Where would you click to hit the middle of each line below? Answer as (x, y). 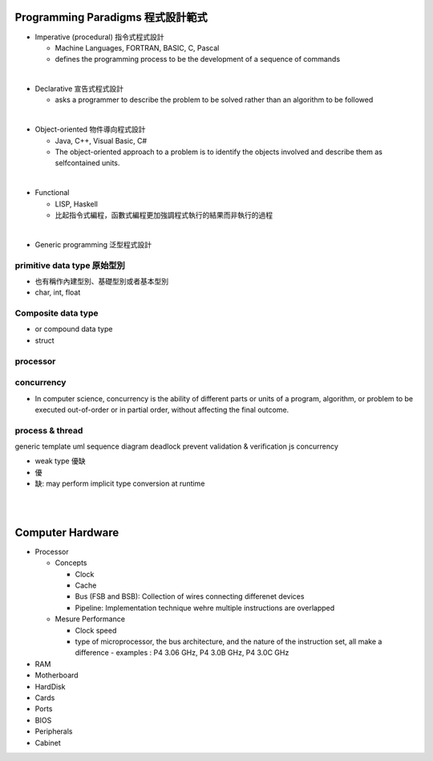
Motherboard (57, 675)
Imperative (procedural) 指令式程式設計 (99, 37)
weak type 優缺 (60, 461)
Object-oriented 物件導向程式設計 (90, 129)
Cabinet (48, 743)
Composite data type (57, 313)
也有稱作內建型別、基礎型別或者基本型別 (101, 281)
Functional (52, 193)
